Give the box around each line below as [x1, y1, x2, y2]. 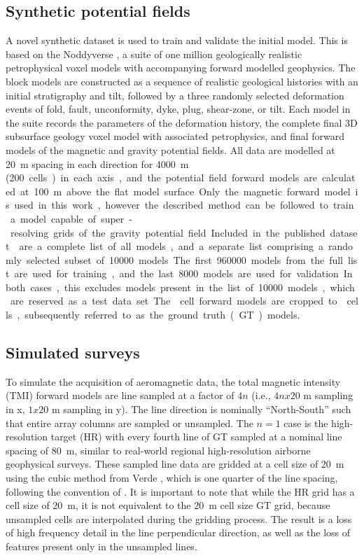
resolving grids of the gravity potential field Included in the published [10, 225, 325, 239]
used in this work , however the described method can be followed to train [14, 197, 354, 212]
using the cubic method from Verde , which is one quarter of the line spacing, [6, 470, 338, 485]
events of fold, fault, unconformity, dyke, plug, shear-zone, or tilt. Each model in [6, 102, 351, 116]
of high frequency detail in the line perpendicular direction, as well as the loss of [6, 525, 351, 540]
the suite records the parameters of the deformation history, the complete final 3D [6, 115, 358, 130]
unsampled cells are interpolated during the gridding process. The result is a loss [6, 511, 352, 526]
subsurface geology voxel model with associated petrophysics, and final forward [6, 129, 345, 144]
